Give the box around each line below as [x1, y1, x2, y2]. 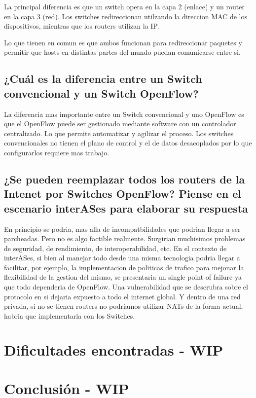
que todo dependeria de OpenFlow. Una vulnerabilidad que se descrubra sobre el [4, 282, 248, 292]
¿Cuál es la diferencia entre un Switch [4, 71, 202, 86]
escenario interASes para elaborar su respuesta [4, 200, 248, 216]
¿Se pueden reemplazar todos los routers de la [4, 171, 245, 186]
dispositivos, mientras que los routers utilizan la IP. [4, 21, 159, 31]
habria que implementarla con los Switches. [4, 310, 135, 321]
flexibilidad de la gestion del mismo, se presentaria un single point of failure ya [4, 272, 242, 282]
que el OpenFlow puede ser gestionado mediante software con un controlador [4, 118, 236, 129]
